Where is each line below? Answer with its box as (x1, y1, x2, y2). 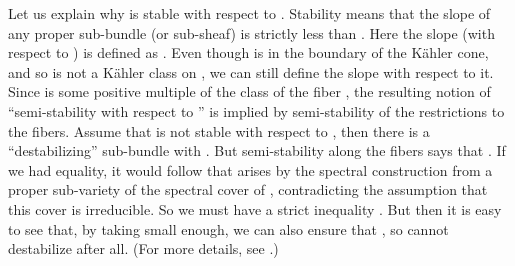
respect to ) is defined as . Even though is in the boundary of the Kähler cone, (8, 42, 489, 63)
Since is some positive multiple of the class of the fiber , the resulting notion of (8, 81, 491, 102)
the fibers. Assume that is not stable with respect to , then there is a (8, 120, 430, 141)
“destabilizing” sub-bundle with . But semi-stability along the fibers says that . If (8, 140, 506, 161)
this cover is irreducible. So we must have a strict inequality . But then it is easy (8, 198, 502, 219)
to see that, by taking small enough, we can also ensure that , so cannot (8, 218, 449, 239)
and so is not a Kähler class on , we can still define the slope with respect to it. (8, 61, 494, 82)
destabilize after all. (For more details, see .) (8, 238, 279, 259)
